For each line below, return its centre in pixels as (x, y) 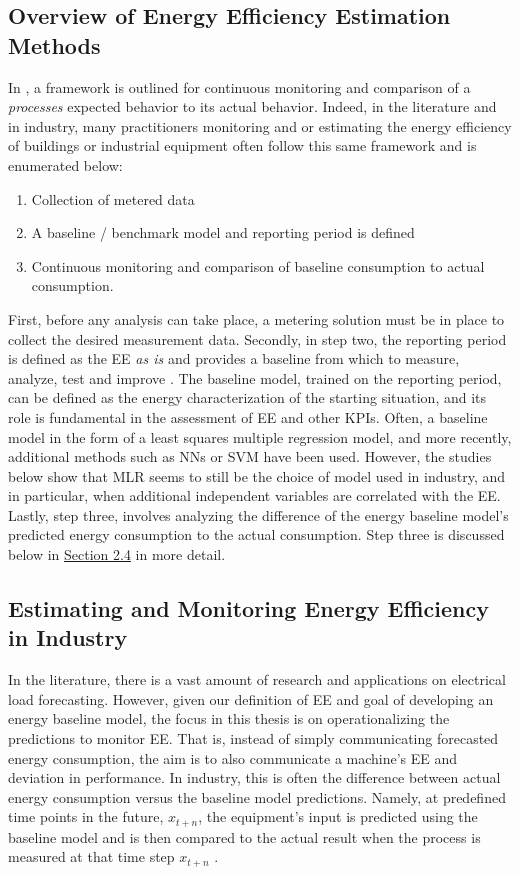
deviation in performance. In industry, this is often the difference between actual (254, 777)
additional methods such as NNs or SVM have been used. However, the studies (250, 456)
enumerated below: (65, 164)
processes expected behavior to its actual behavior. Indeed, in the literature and (252, 106)
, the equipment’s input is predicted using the (338, 816)
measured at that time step (91, 856)
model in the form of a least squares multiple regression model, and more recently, (260, 436)
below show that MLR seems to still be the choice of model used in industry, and (257, 475)
